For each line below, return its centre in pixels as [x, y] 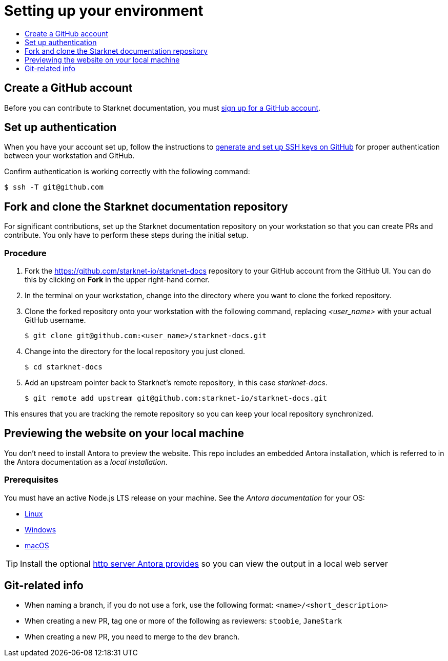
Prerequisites [31, 480]
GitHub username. [55, 320]
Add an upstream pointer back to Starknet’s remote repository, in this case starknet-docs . [176, 383]
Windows [40, 529]
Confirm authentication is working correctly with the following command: [127, 172]
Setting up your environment [104, 11]
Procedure [25, 253]
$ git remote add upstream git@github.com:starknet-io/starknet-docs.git [176, 398]
